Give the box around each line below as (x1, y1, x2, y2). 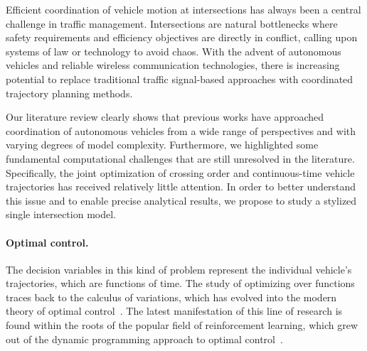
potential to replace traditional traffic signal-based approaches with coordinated (6, 71, 353, 86)
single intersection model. (6, 207, 116, 222)
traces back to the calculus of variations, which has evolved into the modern (6, 289, 337, 304)
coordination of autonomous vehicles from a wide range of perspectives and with (6, 123, 356, 138)
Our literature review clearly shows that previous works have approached (6, 109, 324, 124)
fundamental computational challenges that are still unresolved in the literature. (6, 151, 355, 166)
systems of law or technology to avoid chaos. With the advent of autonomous (6, 43, 341, 58)
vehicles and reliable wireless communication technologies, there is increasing (6, 58, 340, 72)
